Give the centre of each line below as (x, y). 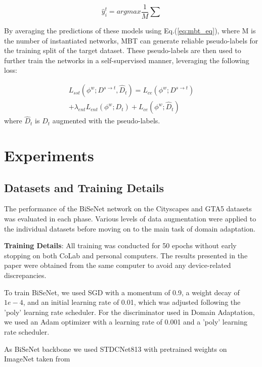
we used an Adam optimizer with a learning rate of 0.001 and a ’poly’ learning (126, 322)
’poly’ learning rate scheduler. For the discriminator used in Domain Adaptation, (129, 312)
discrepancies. (25, 275)
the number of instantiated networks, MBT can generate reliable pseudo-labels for (131, 40)
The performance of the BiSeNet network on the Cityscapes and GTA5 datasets (128, 209)
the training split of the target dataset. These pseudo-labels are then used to (123, 50)
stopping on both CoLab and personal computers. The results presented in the (126, 255)
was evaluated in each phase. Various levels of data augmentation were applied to (130, 219)
